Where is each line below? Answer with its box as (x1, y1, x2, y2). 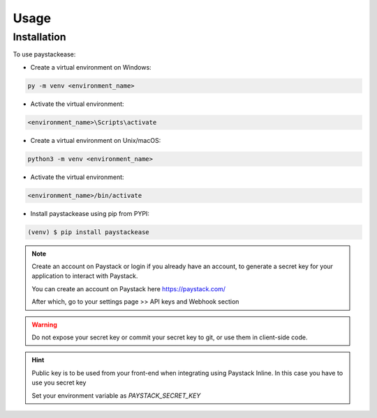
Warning (31, 320, 57, 329)
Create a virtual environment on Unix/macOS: (30, 136, 161, 144)
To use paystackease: (13, 50, 76, 59)
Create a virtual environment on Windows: (30, 63, 151, 71)
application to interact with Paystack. (31, 272, 138, 280)
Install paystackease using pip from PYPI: (30, 209, 150, 217)
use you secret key (31, 378, 87, 387)
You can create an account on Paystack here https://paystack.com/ (31, 284, 226, 293)
